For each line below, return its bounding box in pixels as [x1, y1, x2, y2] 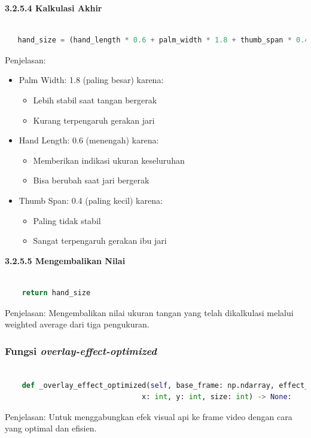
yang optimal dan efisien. [5, 422, 97, 434]
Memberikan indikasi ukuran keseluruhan [33, 154, 185, 166]
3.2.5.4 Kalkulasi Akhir [5, 2, 102, 14]
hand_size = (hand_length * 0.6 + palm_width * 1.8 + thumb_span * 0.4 [17, 36, 309, 45]
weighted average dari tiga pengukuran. [5, 318, 150, 330]
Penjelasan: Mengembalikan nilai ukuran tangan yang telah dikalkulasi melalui [5, 306, 294, 318]
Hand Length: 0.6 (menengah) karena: [19, 134, 159, 146]
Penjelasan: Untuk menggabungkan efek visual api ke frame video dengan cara [5, 410, 292, 422]
